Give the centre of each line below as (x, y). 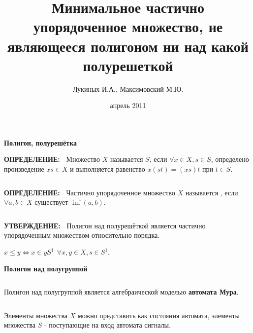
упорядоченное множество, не (128, 26)
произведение (24, 169)
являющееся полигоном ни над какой (128, 46)
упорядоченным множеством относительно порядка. (82, 235)
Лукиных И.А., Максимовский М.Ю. (128, 89)
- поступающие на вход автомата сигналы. (107, 325)
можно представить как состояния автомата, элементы (159, 315)
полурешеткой (128, 65)
